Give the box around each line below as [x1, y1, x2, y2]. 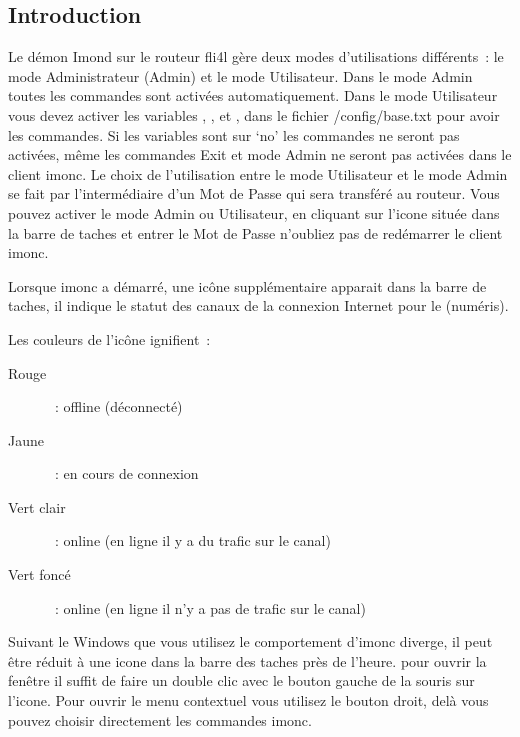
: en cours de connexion [54, 463, 199, 484]
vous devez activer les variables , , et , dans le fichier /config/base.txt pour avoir [8, 104, 500, 125]
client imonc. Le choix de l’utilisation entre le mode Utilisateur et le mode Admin [8, 163, 508, 184]
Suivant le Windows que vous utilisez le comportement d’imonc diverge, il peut [8, 631, 493, 652]
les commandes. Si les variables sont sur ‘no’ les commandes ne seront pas [8, 124, 460, 145]
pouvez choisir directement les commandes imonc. [8, 709, 312, 730]
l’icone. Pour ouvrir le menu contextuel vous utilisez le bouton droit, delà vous [8, 690, 489, 711]
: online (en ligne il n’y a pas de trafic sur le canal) [54, 597, 366, 618]
